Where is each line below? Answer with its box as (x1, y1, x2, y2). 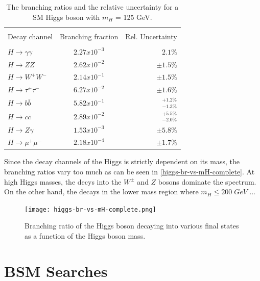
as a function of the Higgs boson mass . (25, 231, 146, 241)
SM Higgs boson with (33, 11, 100, 22)
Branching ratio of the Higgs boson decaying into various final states (25, 220, 239, 231)
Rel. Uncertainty (125, 31, 177, 41)
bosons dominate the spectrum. (158, 176, 256, 187)
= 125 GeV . (115, 11, 152, 22)
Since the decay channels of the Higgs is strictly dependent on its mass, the (4, 156, 240, 167)
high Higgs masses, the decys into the (4, 176, 122, 187)
